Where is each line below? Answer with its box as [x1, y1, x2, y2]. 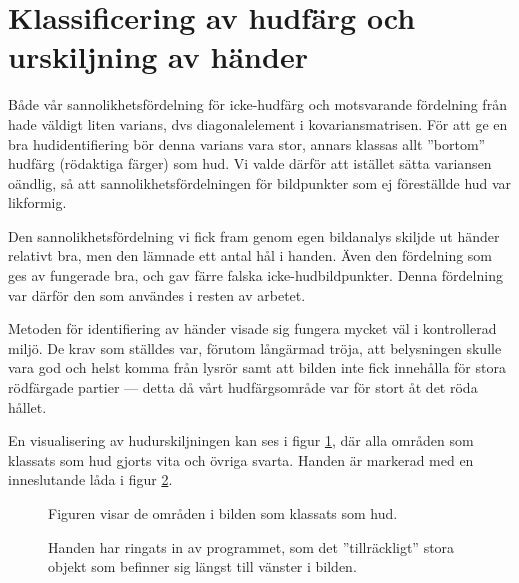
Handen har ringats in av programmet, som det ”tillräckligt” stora [48, 536, 455, 557]
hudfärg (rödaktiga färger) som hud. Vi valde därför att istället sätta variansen [8, 153, 492, 174]
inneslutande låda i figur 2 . [8, 469, 173, 490]
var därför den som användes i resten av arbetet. [8, 284, 306, 305]
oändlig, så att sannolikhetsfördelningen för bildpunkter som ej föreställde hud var [8, 172, 512, 193]
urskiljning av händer [8, 36, 308, 77]
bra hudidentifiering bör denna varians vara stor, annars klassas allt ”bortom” [8, 133, 486, 154]
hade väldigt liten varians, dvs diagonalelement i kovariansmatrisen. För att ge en [8, 113, 508, 134]
